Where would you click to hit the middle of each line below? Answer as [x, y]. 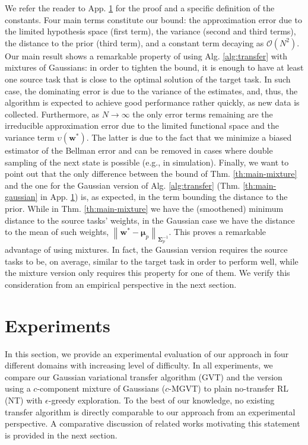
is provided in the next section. [61, 435]
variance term [30, 137]
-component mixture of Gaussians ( [101, 388]
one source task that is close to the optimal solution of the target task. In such [148, 79]
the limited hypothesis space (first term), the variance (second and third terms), [150, 31]
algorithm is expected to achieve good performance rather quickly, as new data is [152, 102]
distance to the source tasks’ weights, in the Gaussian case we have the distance [150, 220]
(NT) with [24, 400]
